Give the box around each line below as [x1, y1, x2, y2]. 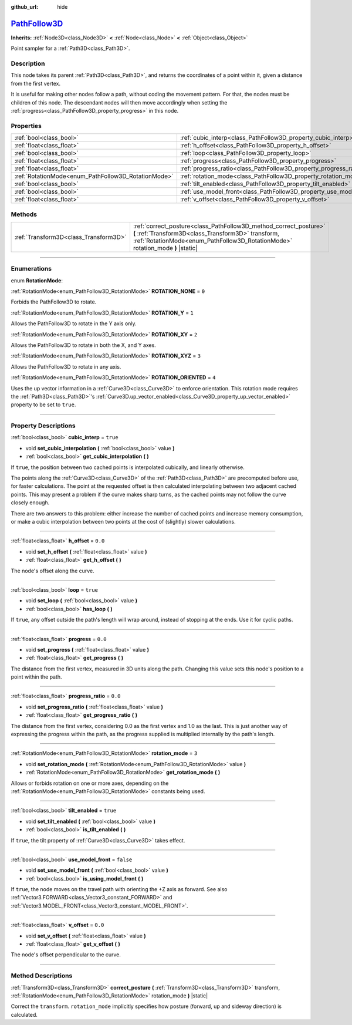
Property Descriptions [11, 422, 76, 430]
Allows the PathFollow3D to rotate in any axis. [11, 363, 121, 370]
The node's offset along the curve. [11, 567, 95, 574]
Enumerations [11, 265, 52, 273]
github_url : [11, 4, 38, 10]
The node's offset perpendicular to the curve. [11, 951, 121, 958]
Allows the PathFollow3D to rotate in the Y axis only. [11, 320, 137, 327]
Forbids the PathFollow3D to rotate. [11, 298, 97, 305]
